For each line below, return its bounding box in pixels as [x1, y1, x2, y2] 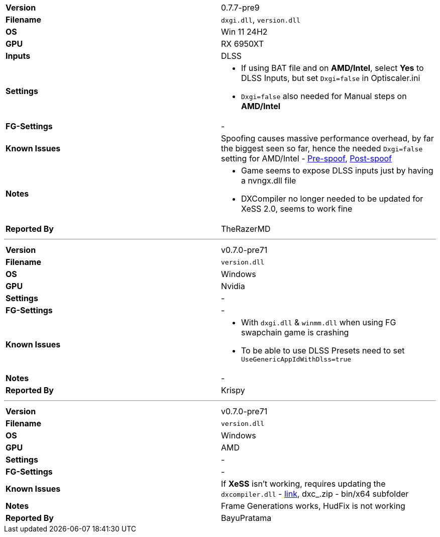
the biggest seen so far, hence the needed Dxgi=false [221, 143, 423, 153]
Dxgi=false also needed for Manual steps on [241, 91, 407, 101]
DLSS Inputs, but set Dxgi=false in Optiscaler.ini [241, 73, 420, 83]
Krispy [221, 385, 245, 395]
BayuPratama [221, 513, 272, 523]
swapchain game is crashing [241, 327, 349, 337]
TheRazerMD [221, 224, 271, 234]
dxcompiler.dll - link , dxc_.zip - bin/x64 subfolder [221, 489, 409, 499]
